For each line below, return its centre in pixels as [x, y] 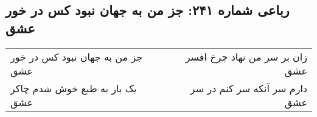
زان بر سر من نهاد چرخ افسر [246, 56]
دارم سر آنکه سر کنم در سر [249, 88]
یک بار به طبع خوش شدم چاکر [74, 88]
